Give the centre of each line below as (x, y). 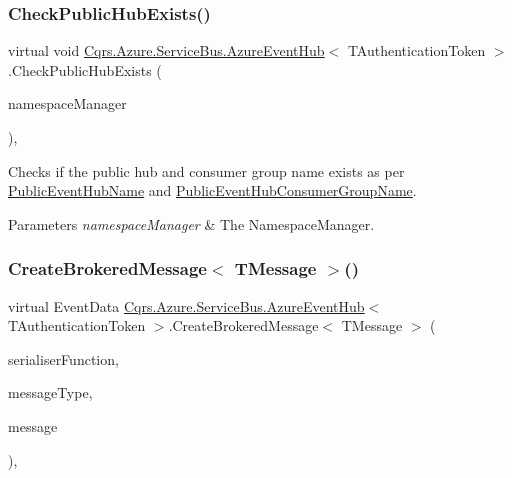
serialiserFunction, (63, 358)
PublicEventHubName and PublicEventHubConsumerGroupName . (212, 190)
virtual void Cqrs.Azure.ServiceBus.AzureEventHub (166, 50)
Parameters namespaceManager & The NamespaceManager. (191, 223)
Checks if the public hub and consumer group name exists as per (206, 170)
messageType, (50, 392)
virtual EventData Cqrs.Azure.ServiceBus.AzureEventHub (186, 305)
